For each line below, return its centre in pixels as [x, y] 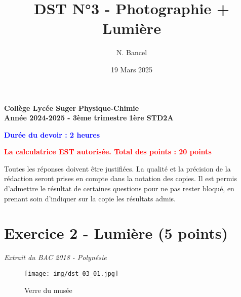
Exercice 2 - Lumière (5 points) [116, 233]
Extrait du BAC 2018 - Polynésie [55, 257]
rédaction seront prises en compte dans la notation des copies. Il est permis [120, 178]
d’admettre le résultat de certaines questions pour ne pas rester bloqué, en [119, 188]
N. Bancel [132, 52]
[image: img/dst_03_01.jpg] [72, 273]
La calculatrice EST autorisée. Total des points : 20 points [108, 152]
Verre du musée [48, 290]
